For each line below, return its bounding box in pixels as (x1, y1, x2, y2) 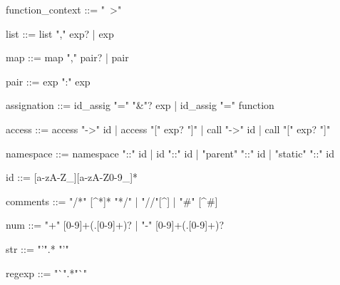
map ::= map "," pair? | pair (6, 50, 129, 65)
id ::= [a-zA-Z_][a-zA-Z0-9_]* (6, 170, 138, 185)
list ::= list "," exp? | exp (6, 26, 114, 41)
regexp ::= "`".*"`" (6, 265, 87, 280)
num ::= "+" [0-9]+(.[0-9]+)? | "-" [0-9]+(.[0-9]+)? (6, 217, 225, 232)
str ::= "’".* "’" (6, 241, 69, 256)
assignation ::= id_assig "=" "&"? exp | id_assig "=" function (6, 98, 274, 113)
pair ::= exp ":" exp (6, 73, 91, 88)
